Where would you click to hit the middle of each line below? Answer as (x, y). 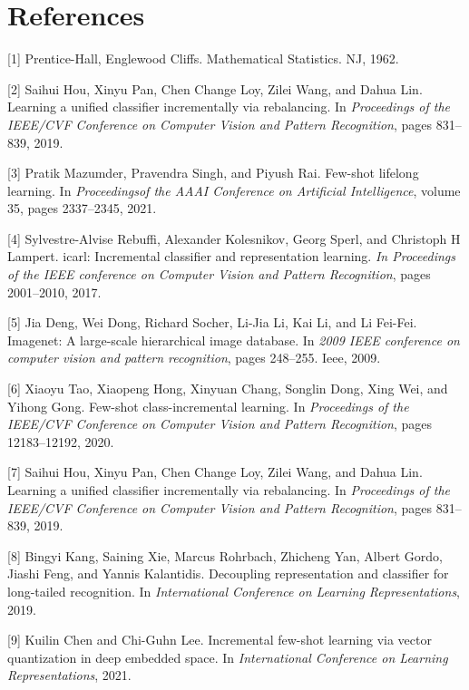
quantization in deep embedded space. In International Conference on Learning (228, 657)
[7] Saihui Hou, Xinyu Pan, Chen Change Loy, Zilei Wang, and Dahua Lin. (215, 472)
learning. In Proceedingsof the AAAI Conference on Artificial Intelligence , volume (234, 190)
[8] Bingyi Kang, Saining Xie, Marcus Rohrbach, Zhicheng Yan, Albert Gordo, (225, 555)
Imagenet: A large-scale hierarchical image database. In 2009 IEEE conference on (234, 340)
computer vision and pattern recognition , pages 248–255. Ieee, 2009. (194, 358)
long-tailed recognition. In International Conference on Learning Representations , (234, 591)
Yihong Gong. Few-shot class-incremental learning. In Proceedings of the (208, 406)
